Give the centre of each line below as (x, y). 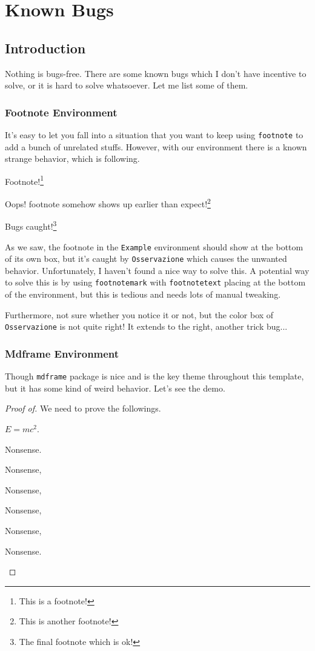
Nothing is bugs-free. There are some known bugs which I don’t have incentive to (156, 73)
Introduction (45, 48)
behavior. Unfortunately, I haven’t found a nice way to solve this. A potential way (157, 270)
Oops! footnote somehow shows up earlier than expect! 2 (108, 203)
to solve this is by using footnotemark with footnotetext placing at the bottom (155, 282)
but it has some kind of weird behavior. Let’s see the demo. (115, 388)
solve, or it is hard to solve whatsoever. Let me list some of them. (127, 85)
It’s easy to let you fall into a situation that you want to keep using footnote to (154, 134)
